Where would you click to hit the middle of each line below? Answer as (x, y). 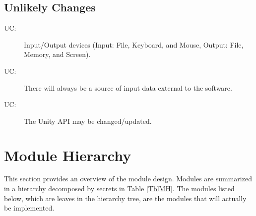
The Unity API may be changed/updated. (88, 121)
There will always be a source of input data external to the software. (128, 87)
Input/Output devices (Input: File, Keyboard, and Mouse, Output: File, (134, 44)
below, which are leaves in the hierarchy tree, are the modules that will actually (125, 198)
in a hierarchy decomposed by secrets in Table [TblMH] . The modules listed (119, 189)
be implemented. (29, 208)
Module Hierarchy (68, 155)
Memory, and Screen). (57, 54)
